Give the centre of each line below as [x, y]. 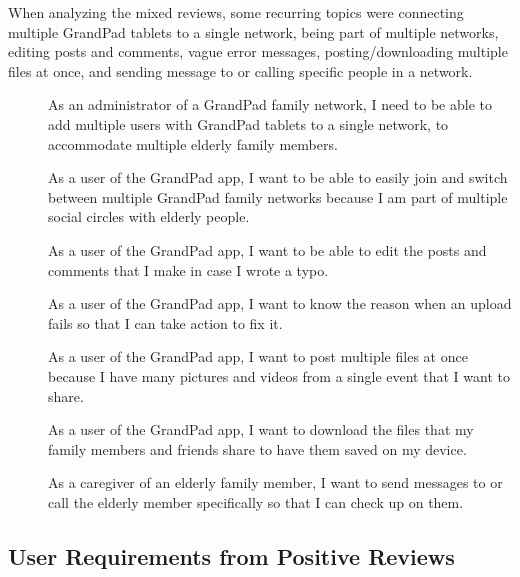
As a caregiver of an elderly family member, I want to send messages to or [275, 482]
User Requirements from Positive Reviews [231, 555]
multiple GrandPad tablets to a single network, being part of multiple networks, [253, 31]
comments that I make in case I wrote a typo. [188, 269]
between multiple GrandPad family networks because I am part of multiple [278, 196]
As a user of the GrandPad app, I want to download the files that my [261, 429]
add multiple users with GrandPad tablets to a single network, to [248, 123]
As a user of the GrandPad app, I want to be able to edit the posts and [267, 249]
